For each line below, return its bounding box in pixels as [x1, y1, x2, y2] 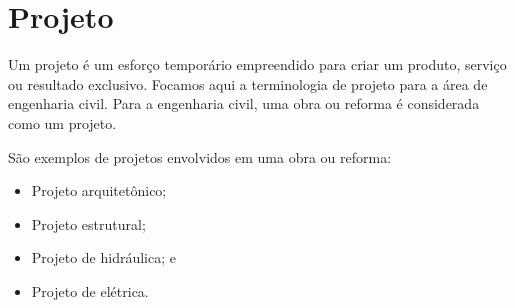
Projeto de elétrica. [31, 280, 149, 301]
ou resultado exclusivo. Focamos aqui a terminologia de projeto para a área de [8, 73, 488, 94]
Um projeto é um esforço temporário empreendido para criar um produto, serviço [8, 54, 507, 75]
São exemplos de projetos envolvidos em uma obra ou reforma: [8, 146, 392, 167]
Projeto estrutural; [31, 213, 146, 234]
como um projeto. [8, 112, 117, 133]
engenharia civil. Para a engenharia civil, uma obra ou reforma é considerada [8, 93, 480, 114]
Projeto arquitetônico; [31, 180, 167, 201]
